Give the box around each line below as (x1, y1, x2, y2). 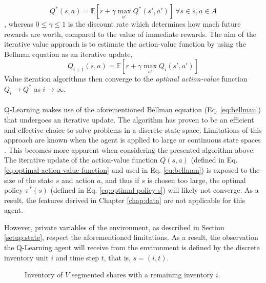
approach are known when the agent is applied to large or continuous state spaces (4, 134, 261, 145)
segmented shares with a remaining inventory (71, 269, 214, 280)
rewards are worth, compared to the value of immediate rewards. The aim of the (4, 28, 256, 39)
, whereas (4, 18, 33, 29)
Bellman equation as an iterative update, (4, 48, 133, 59)
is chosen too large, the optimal (147, 174, 246, 185)
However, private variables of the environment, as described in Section (4, 221, 224, 232)
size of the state (4, 174, 54, 185)
